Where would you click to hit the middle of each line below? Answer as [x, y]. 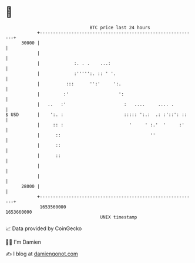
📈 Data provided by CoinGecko [44, 228]
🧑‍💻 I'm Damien [23, 242]
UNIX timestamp [119, 217]
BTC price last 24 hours [120, 28]
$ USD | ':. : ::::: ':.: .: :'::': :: [96, 115]
